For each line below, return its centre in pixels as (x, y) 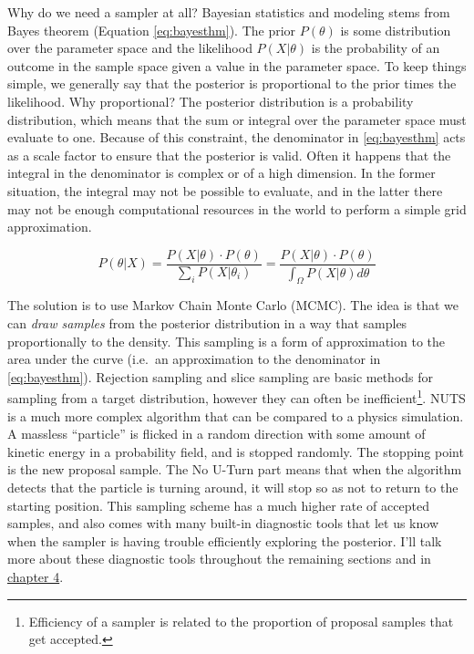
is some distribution (396, 30)
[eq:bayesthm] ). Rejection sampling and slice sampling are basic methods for (221, 376)
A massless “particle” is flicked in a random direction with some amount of (216, 434)
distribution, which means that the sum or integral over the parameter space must (237, 119)
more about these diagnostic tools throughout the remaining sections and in (219, 559)
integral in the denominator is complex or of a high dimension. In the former (222, 173)
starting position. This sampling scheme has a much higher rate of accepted (218, 505)
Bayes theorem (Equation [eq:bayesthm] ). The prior (152, 30)
